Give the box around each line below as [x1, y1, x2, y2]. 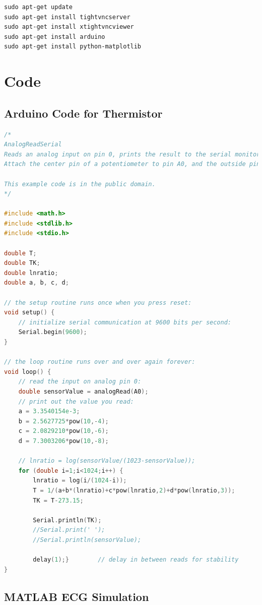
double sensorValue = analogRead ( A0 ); [18, 388, 149, 395]
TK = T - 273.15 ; [33, 497, 84, 504]
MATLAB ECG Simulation [4, 588, 149, 604]
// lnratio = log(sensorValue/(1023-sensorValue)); [18, 457, 195, 465]
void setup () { [4, 309, 55, 316]
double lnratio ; [4, 269, 58, 277]
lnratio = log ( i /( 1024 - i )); [33, 477, 127, 484]
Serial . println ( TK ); [33, 516, 102, 524]
